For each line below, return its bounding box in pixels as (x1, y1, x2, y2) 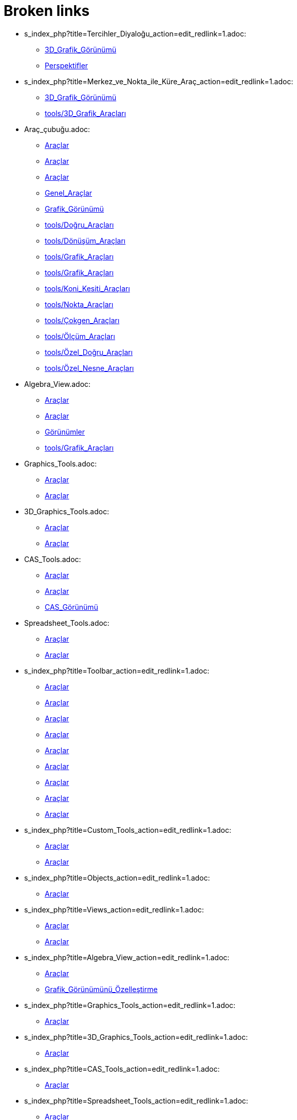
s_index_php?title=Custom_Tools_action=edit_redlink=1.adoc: (24, 825, 231, 834)
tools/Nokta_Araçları (45, 300, 114, 309)
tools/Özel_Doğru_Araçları (45, 347, 133, 357)
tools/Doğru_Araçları (45, 220, 114, 229)
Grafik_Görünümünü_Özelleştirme (45, 984, 158, 994)
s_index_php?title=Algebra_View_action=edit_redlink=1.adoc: (24, 953, 230, 962)
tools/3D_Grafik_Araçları (45, 108, 126, 118)
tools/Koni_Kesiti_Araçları (45, 284, 130, 293)
